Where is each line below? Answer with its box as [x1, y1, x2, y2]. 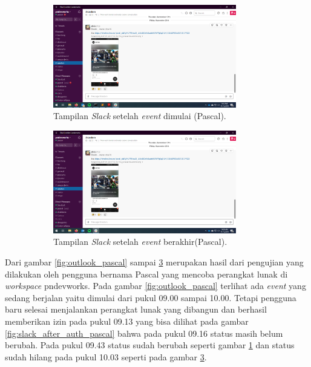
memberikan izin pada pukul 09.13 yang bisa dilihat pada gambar [5, 314, 249, 327]
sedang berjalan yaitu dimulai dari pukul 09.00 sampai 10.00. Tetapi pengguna [5, 291, 296, 304]
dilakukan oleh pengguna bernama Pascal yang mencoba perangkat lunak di [5, 267, 288, 280]
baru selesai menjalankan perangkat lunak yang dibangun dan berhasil [5, 303, 267, 316]
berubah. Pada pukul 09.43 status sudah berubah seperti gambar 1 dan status [5, 339, 295, 351]
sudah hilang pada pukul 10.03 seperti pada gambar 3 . [5, 350, 207, 363]
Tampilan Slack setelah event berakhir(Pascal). [53, 235, 228, 248]
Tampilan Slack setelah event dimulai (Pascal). [53, 109, 226, 122]
